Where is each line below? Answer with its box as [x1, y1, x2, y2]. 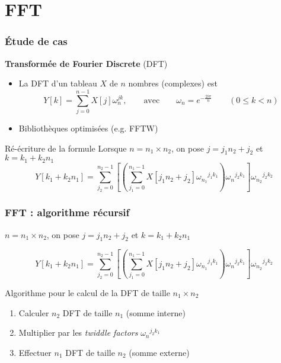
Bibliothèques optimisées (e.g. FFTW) [18, 121, 158, 134]
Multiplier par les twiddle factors [18, 326, 138, 339]
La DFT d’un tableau [18, 77, 97, 89]
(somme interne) [126, 306, 186, 319]
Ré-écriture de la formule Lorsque [5, 142, 127, 154]
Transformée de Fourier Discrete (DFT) [5, 57, 168, 69]
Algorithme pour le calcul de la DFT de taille [5, 287, 170, 299]
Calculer [18, 306, 49, 319]
